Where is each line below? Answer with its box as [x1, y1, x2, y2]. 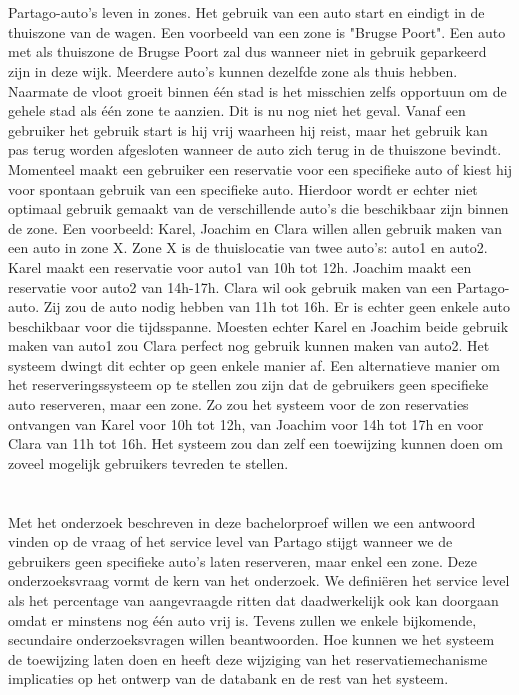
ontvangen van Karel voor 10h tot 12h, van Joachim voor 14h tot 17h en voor [8, 413, 484, 434]
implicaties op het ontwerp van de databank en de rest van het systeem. [8, 668, 449, 689]
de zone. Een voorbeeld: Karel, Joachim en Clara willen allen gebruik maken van [8, 217, 503, 238]
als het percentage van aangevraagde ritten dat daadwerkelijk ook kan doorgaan [8, 590, 499, 610]
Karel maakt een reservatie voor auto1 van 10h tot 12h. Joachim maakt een [8, 256, 472, 277]
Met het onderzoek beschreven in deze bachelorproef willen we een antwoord [8, 511, 476, 532]
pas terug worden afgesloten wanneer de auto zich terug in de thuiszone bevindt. [8, 139, 502, 160]
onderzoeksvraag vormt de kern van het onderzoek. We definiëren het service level [8, 570, 510, 591]
